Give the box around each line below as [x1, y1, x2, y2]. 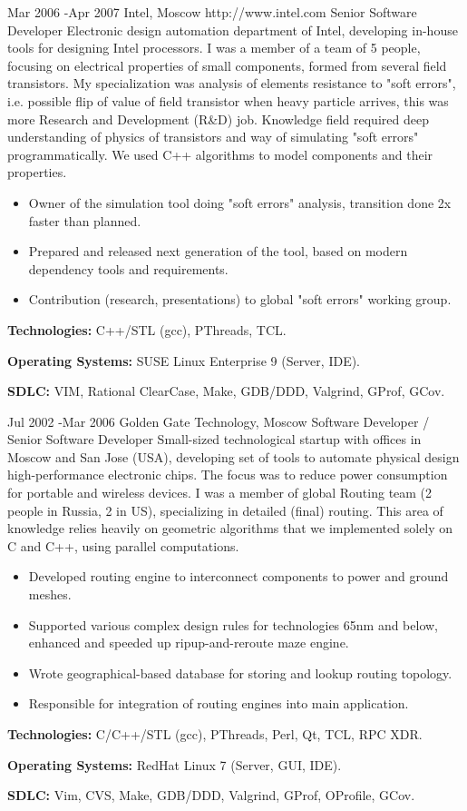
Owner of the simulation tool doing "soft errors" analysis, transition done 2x [28, 193, 452, 212]
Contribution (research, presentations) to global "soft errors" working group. [28, 290, 452, 309]
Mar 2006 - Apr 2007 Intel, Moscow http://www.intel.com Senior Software [7, 3, 417, 21]
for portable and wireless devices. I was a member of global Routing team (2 [7, 483, 433, 502]
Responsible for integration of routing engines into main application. [28, 694, 409, 713]
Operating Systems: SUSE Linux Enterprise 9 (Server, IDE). [7, 351, 361, 370]
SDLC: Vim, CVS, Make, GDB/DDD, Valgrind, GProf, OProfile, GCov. [7, 786, 415, 805]
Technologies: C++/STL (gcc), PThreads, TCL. [7, 320, 287, 339]
